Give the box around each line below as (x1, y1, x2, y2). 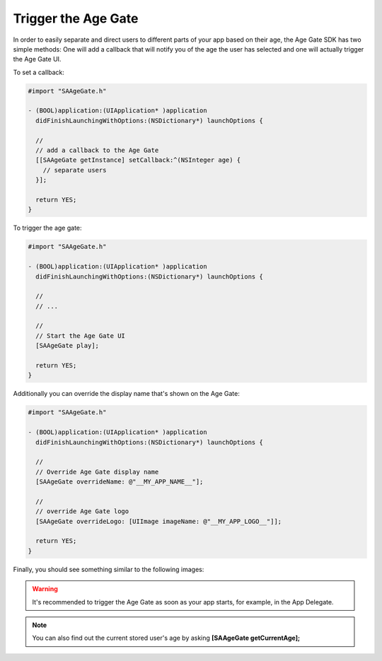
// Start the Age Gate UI (35, 332, 125, 339)
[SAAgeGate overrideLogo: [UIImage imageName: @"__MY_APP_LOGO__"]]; (35, 517, 282, 525)
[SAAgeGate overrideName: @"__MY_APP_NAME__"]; (35, 478, 204, 486)
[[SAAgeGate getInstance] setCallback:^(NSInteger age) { (35, 156, 241, 164)
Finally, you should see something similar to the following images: (13, 565, 204, 573)
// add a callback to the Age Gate (35, 146, 159, 155)
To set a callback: (13, 68, 65, 76)
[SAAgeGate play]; (35, 341, 99, 350)
